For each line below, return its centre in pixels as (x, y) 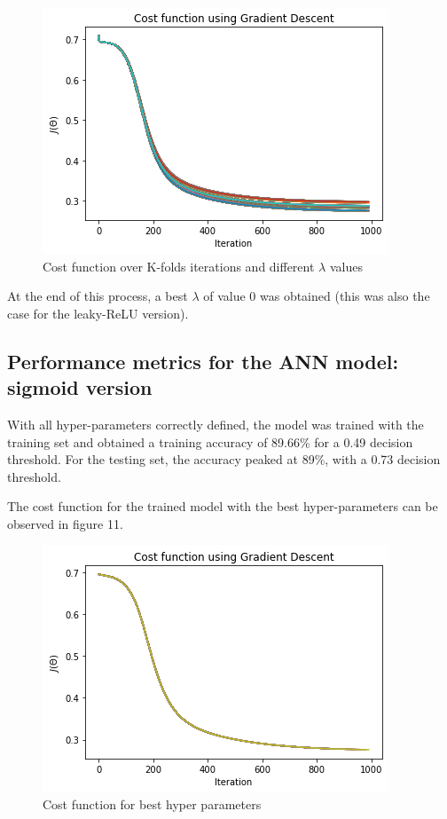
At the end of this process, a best (98, 296)
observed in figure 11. (65, 523)
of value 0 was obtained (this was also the (317, 296)
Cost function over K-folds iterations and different (179, 266)
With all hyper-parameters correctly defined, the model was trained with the (216, 424)
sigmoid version (80, 387)
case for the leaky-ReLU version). (98, 313)
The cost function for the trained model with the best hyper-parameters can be (223, 506)
